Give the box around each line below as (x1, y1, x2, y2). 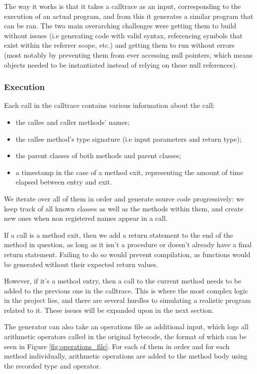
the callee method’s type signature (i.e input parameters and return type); (15, 133, 242, 144)
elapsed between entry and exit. (15, 177, 112, 187)
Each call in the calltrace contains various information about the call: (4, 100, 215, 110)
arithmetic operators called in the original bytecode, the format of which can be (4, 331, 247, 342)
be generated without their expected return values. (4, 259, 158, 269)
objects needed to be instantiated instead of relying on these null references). (4, 59, 238, 70)
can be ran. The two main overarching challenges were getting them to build (4, 20, 237, 31)
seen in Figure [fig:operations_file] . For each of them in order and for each (4, 341, 230, 351)
